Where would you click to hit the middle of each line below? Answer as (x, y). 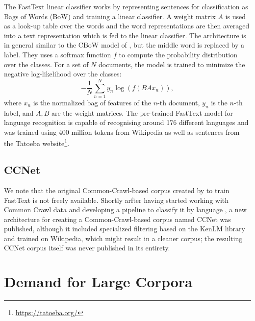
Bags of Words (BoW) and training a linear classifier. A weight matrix (110, 16)
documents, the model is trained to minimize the (172, 64)
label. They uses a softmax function (58, 54)
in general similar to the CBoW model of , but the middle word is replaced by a (124, 45)
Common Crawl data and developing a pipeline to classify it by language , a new (125, 210)
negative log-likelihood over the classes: (63, 74)
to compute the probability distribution (178, 54)
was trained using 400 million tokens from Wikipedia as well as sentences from (122, 132)
